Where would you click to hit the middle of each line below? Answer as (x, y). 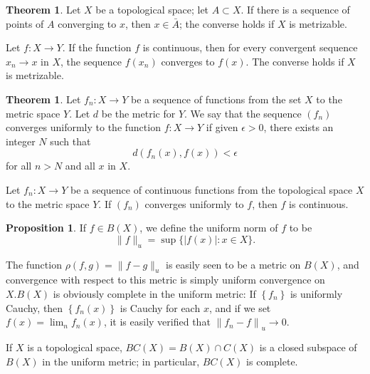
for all (19, 166)
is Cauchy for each (160, 307)
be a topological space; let (152, 9)
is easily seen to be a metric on (233, 264)
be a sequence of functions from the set (216, 99)
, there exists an (298, 127)
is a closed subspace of (308, 347)
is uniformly (316, 293)
